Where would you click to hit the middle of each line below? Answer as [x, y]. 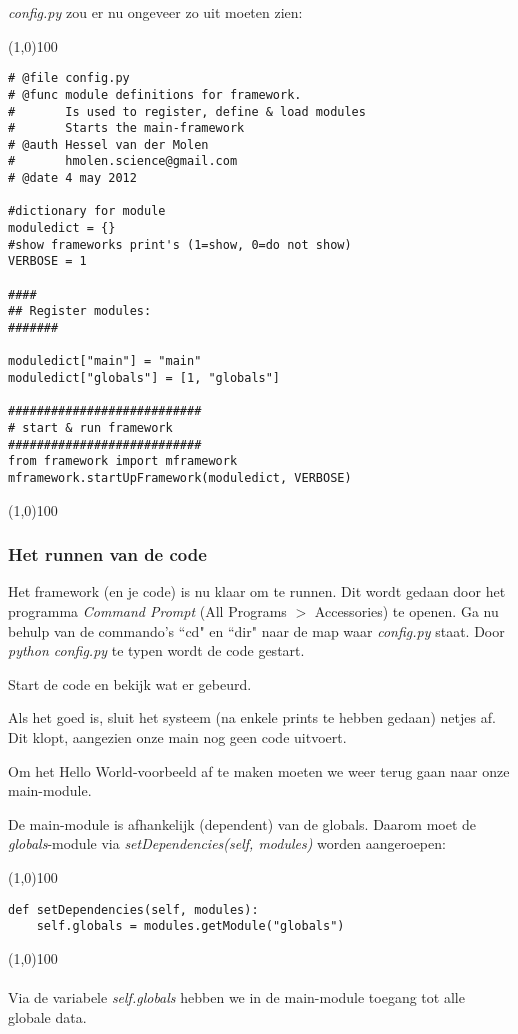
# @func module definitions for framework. [155, 94]
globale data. [47, 1016]
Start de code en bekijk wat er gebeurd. [130, 683]
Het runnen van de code [107, 554]
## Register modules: [80, 311]
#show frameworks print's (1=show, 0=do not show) [180, 244]
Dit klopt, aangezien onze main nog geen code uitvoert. [177, 736]
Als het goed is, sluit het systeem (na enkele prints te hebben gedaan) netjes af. [252, 717]
